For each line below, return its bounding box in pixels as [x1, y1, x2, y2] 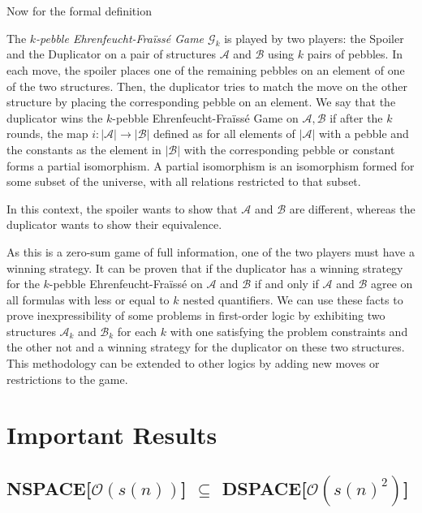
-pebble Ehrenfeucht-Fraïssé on [49, 275, 203, 292]
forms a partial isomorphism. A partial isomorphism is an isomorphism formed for [6, 157, 415, 174]
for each [117, 322, 157, 339]
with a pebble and [318, 125, 409, 142]
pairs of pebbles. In [307, 45, 403, 63]
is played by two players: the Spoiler [224, 29, 404, 46]
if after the [329, 109, 383, 126]
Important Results [6, 418, 217, 451]
